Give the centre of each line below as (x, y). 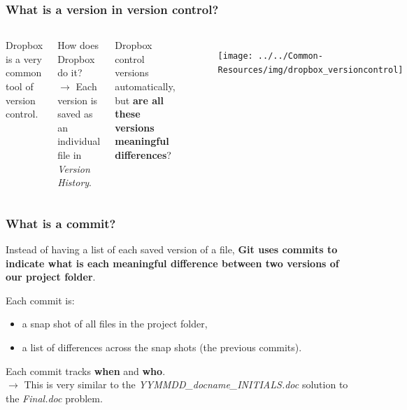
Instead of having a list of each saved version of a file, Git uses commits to (172, 249)
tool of (20, 86)
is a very (24, 58)
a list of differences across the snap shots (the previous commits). (162, 347)
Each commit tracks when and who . (86, 370)
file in (70, 154)
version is (78, 100)
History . (75, 182)
